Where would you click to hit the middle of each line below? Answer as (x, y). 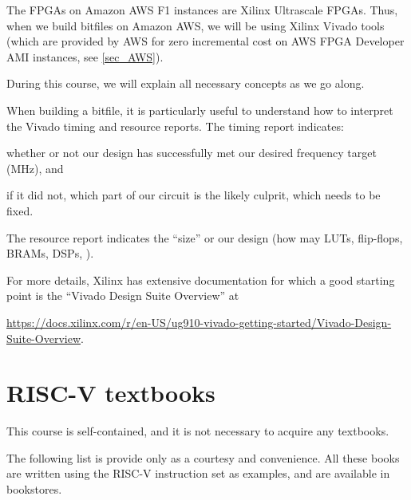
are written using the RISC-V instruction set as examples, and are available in (198, 473)
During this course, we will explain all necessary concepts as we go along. (186, 83)
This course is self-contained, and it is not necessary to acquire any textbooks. (198, 431)
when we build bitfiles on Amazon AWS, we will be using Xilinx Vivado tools (196, 25)
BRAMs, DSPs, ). (50, 253)
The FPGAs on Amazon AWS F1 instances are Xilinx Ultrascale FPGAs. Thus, (202, 10)
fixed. (20, 210)
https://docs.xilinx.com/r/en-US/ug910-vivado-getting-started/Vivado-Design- (199, 322)
